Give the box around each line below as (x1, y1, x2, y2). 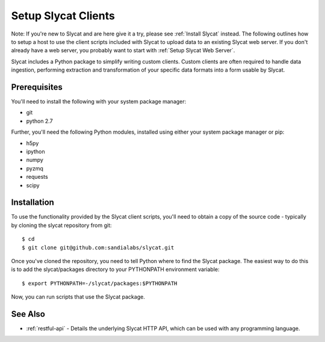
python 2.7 (26, 117, 54, 125)
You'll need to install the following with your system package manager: (11, 98, 187, 105)
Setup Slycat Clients (11, 9, 116, 22)
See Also (11, 309, 45, 319)
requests (26, 173, 48, 181)
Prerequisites (11, 82, 63, 92)
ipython (26, 148, 45, 155)
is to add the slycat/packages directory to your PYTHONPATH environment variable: (11, 266, 220, 273)
